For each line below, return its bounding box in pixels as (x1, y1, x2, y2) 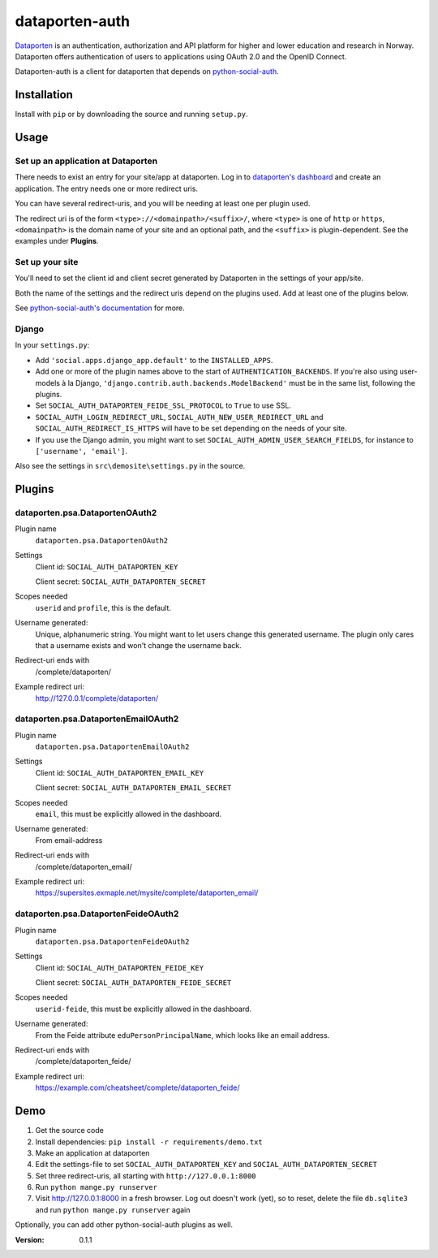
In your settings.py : (15, 340, 90, 350)
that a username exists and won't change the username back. (35, 640, 243, 650)
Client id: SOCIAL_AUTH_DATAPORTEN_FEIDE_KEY (35, 962, 204, 972)
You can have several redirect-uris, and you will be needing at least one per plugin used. (15, 199, 311, 209)
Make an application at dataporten (35, 1148, 150, 1157)
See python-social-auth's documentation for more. (15, 303, 186, 313)
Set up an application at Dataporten (15, 155, 158, 166)
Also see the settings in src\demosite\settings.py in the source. (15, 461, 246, 471)
